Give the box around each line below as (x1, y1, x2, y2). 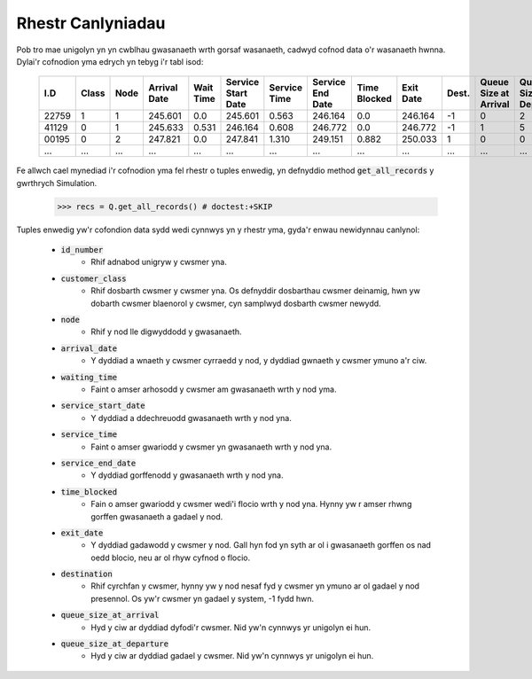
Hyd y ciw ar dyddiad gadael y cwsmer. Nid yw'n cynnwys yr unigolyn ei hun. (90, 651, 374, 661)
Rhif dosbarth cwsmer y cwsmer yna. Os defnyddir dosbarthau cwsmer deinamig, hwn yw (90, 285, 420, 296)
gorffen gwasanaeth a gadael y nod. (90, 511, 223, 522)
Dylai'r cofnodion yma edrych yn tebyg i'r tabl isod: (16, 56, 204, 66)
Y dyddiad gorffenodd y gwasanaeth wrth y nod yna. (90, 470, 284, 480)
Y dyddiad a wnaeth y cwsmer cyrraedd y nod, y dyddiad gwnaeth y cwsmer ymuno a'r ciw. (90, 355, 427, 366)
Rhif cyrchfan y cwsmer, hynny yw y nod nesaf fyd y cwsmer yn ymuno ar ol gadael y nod (90, 581, 420, 591)
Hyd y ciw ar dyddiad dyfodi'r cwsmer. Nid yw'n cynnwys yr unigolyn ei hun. (90, 621, 372, 633)
